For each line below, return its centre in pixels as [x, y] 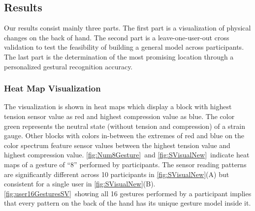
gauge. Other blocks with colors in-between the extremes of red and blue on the [124, 136]
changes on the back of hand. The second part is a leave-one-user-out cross [117, 37]
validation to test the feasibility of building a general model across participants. [124, 47]
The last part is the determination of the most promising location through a [119, 56]
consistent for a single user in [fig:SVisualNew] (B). [80, 184]
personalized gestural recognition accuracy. [68, 66]
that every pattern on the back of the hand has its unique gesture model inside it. [127, 203]
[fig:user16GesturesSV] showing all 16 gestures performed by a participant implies [128, 193]
